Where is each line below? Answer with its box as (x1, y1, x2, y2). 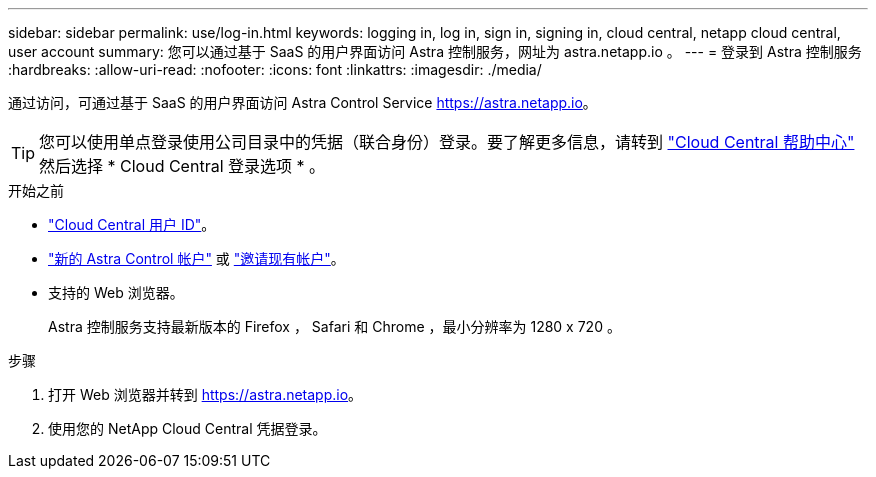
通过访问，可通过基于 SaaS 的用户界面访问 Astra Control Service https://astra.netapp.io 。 (8, 94, 597, 111)
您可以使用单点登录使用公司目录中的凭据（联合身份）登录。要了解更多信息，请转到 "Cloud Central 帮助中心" (39, 132, 855, 152)
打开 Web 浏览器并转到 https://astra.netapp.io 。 (48, 386, 363, 403)
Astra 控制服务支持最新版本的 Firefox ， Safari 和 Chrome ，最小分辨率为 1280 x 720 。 (48, 318, 621, 335)
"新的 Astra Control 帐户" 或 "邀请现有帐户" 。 (48, 250, 345, 267)
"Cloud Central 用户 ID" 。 (48, 216, 216, 233)
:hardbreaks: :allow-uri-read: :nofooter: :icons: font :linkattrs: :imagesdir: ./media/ (8, 61, 542, 78)
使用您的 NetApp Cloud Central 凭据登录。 (48, 420, 327, 437)
